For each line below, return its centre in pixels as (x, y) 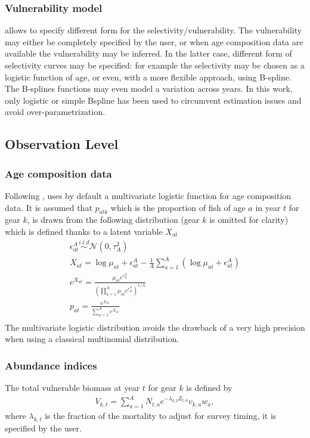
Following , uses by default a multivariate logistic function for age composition (148, 195)
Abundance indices (51, 365)
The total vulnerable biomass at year (72, 388)
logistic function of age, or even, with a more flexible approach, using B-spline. (148, 77)
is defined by (209, 388)
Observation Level (62, 144)
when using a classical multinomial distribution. (92, 339)
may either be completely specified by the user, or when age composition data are (154, 41)
